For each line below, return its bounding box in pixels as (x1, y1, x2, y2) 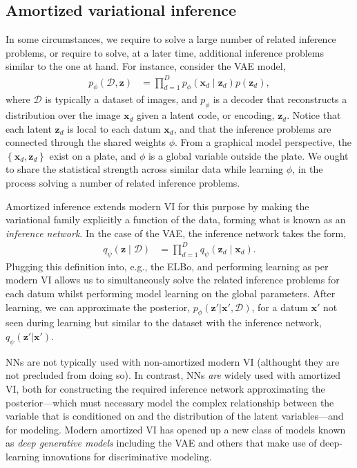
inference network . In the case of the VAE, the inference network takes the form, (6, 225, 347, 240)
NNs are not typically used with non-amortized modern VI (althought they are (6, 354, 340, 368)
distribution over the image (6, 108, 121, 122)
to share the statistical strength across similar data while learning (6, 162, 284, 176)
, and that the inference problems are (173, 121, 331, 135)
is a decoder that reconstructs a (213, 92, 347, 106)
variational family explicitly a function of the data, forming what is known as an (6, 212, 346, 227)
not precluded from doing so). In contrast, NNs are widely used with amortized (6, 368, 341, 382)
